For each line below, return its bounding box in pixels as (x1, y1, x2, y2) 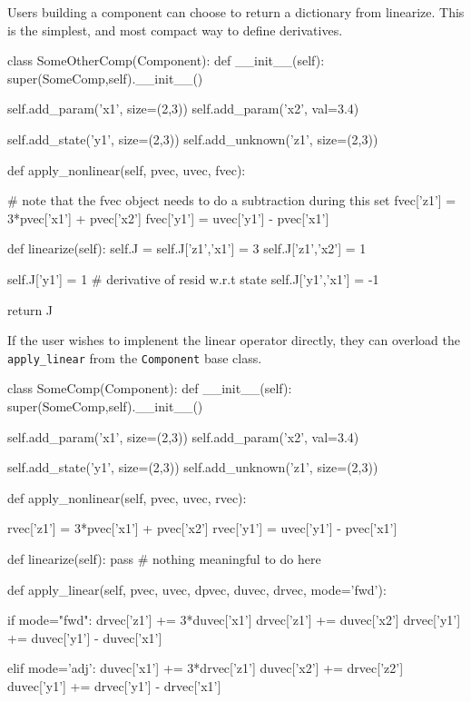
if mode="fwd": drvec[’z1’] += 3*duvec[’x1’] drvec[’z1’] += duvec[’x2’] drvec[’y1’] (7, 610, 461, 629)
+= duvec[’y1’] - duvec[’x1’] (7, 628, 162, 647)
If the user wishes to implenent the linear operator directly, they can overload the (7, 331, 461, 350)
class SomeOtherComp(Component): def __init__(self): (7, 51, 325, 70)
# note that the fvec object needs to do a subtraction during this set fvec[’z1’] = (7, 191, 456, 210)
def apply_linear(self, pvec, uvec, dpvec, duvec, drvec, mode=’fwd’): (7, 579, 387, 598)
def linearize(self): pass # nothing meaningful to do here (7, 549, 321, 568)
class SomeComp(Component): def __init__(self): (7, 379, 292, 398)
